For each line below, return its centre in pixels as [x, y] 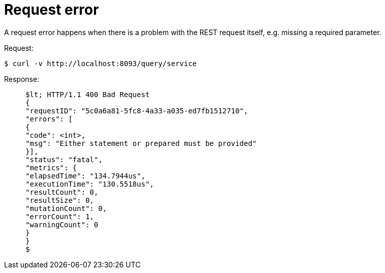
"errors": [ [49, 119]
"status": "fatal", [64, 159]
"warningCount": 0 [62, 224]
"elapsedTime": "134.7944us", [86, 176]
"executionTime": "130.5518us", [90, 184]
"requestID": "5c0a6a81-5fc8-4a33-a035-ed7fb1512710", [137, 111]
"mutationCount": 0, [66, 208]
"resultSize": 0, [60, 200]
